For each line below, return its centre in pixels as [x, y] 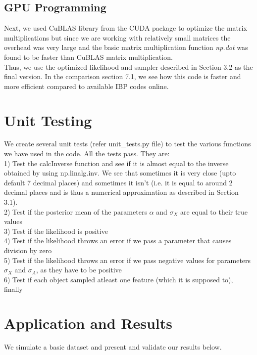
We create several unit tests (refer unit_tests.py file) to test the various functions [128, 144]
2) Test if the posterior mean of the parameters [76, 211]
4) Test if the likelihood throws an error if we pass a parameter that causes [118, 241]
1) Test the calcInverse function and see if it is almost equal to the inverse [116, 163]
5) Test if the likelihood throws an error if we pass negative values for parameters [128, 260]
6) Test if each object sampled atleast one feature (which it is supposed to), [119, 279]
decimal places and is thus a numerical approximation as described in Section [121, 192]
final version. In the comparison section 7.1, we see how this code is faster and [123, 76]
